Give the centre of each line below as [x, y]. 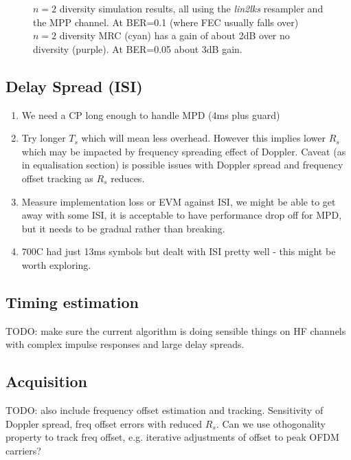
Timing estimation [72, 302]
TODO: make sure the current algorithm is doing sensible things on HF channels [176, 330]
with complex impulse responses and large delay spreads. [125, 344]
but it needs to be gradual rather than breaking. [123, 228]
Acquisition [46, 381]
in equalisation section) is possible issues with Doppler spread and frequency [182, 165]
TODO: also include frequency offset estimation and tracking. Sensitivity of [165, 410]
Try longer [44, 138]
